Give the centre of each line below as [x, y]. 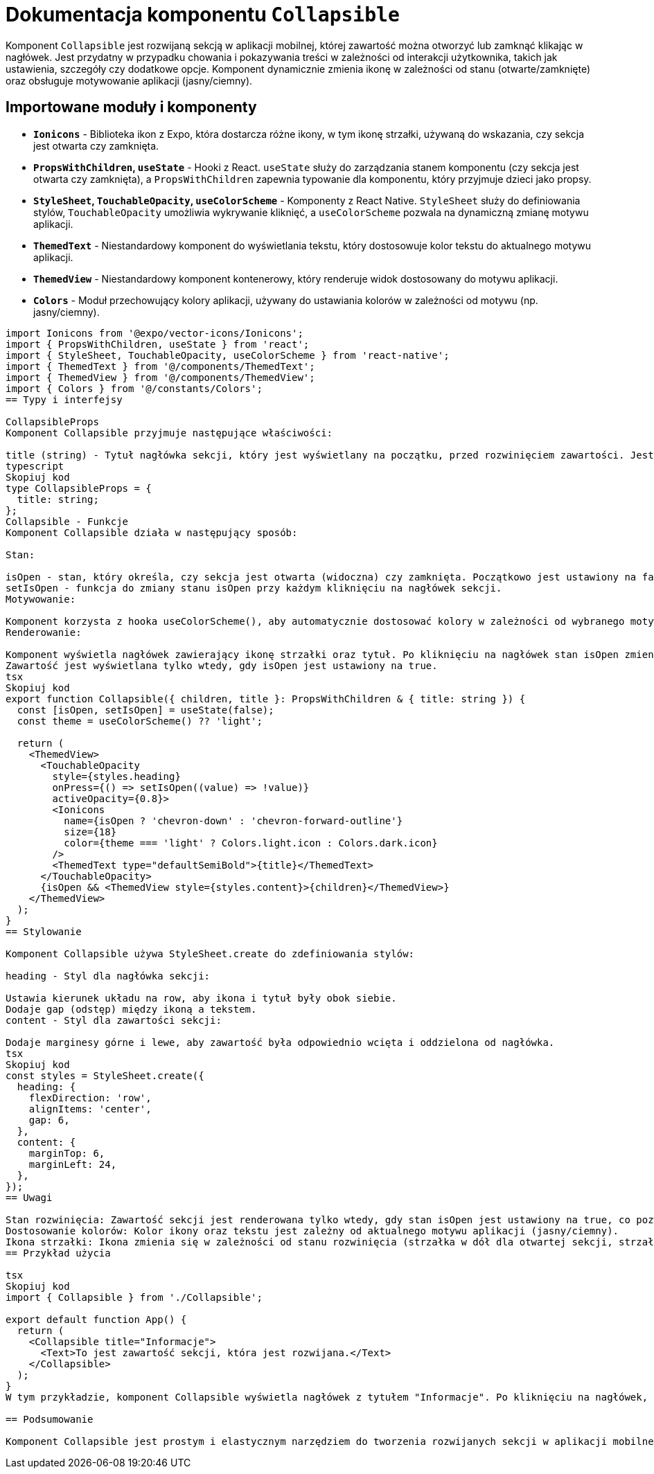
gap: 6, [49, 1120]
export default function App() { [96, 1319]
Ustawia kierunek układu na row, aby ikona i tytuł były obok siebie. [201, 998]
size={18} [90, 832]
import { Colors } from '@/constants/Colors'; [134, 388]
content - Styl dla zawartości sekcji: [114, 1020]
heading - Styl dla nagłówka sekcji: [108, 976]
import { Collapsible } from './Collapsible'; [134, 1297]
